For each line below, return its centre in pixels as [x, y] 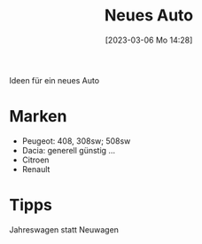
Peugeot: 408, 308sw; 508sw [76, 141]
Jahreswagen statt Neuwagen [64, 229]
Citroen [35, 160]
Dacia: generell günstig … [69, 150]
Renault [36, 169]
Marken [38, 117]
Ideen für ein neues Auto [54, 80]
